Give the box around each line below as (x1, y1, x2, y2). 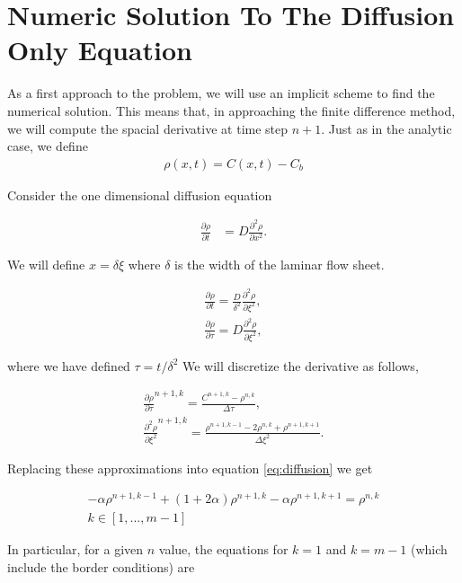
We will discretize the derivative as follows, (182, 356, 419, 375)
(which (410, 540, 448, 559)
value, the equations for (158, 540, 289, 559)
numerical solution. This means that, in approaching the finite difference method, (7, 101, 456, 119)
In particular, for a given (7, 540, 144, 559)
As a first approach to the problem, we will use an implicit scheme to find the (7, 84, 435, 102)
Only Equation (7, 31, 192, 68)
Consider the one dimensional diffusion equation (7, 185, 272, 204)
